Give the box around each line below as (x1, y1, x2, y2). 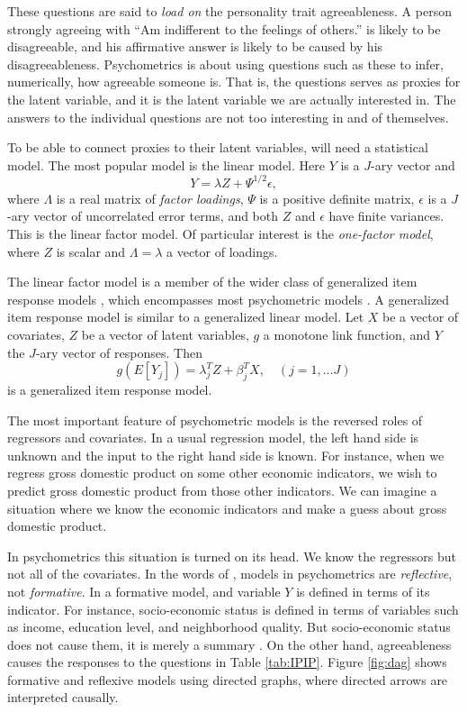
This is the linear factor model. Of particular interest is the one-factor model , (7, 224, 434, 243)
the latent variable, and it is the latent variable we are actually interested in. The (7, 89, 456, 108)
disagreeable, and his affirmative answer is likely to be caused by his (7, 37, 383, 56)
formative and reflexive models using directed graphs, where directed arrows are (7, 670, 448, 689)
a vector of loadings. (166, 242, 278, 260)
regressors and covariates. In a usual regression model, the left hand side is (7, 428, 419, 447)
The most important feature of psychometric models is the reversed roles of (7, 410, 423, 429)
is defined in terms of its (296, 581, 430, 600)
